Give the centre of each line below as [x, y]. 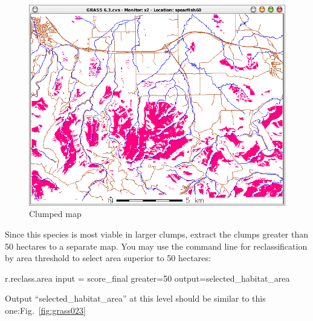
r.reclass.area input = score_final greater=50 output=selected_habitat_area [147, 278]
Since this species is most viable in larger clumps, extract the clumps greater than [156, 234]
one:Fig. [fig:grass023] [45, 310]
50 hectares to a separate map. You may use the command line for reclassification [156, 246]
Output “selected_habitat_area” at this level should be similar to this [135, 298]
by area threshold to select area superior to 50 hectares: [108, 258]
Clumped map [55, 214]
